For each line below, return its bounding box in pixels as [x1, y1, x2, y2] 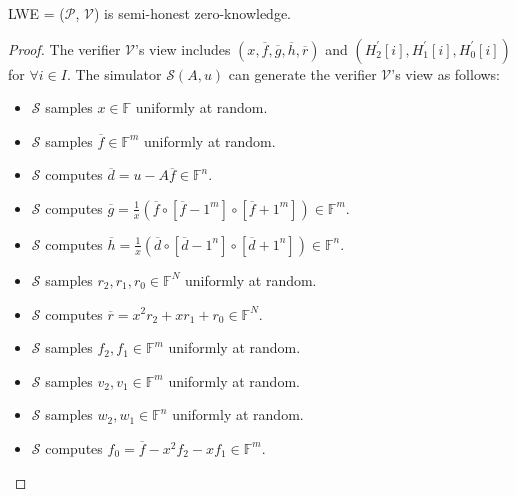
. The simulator [66, 63, 162, 84]
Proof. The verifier [8, 38, 121, 59]
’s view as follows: [391, 63, 501, 84]
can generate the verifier [228, 63, 377, 84]
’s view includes [135, 38, 231, 59]
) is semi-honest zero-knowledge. [94, 3, 292, 23]
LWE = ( [8, 3, 65, 23]
